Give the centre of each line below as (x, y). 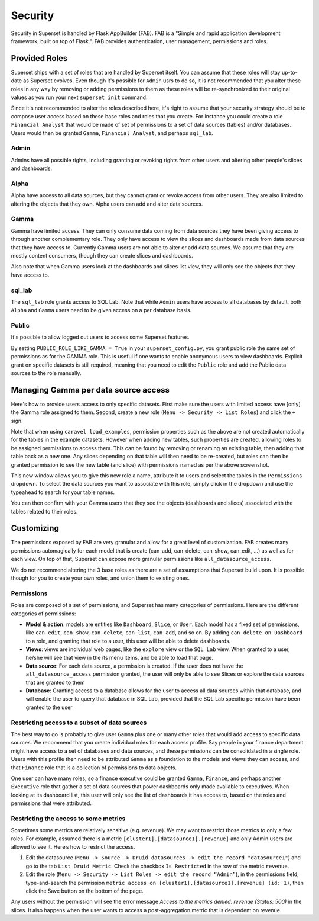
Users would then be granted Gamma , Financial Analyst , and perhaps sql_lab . (112, 133)
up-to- (289, 72)
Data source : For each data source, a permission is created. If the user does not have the (134, 666)
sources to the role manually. (46, 373)
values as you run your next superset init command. (79, 97)
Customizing (35, 528)
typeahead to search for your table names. (63, 492)
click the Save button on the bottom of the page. (85, 891)
